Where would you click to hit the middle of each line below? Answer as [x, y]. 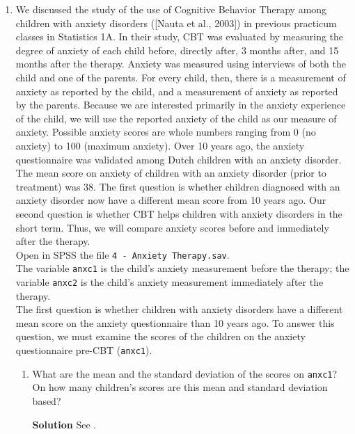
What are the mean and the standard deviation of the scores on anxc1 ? [185, 373]
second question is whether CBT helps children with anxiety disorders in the [179, 213]
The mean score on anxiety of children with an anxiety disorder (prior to [171, 173]
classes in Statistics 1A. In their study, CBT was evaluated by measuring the [180, 37]
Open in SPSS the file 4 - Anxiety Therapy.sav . [123, 254]
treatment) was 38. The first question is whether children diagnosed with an [178, 186]
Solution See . [64, 424]
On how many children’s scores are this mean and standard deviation [180, 387]
